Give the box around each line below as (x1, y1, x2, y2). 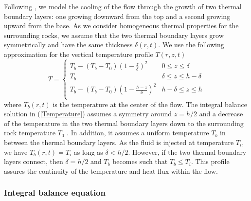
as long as (73, 146, 103, 157)
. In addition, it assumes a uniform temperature (67, 128, 209, 138)
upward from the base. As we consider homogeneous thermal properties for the (4, 20, 239, 31)
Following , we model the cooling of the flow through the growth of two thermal (4, 1, 242, 11)
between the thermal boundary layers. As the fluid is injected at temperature (4, 137, 234, 147)
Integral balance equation (4, 186, 106, 199)
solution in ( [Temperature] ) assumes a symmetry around (4, 109, 172, 119)
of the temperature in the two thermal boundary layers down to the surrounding (4, 118, 244, 128)
